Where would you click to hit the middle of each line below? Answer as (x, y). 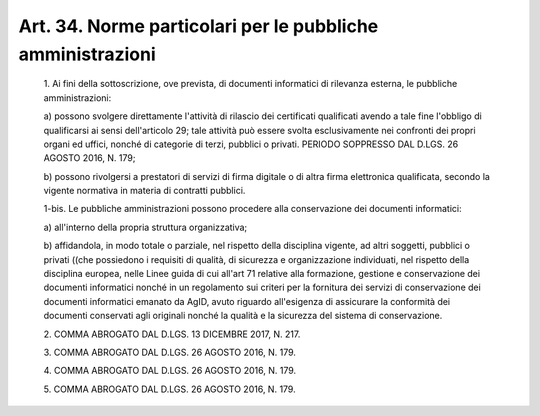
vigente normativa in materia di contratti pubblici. (144, 191)
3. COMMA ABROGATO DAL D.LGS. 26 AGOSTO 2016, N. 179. (170, 352)
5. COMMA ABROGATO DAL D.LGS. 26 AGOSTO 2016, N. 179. (169, 389)
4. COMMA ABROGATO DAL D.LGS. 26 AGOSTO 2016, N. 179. (170, 371)
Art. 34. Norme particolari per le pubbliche (198, 26)
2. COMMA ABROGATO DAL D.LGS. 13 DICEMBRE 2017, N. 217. (172, 334)
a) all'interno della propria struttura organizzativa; (145, 227)
